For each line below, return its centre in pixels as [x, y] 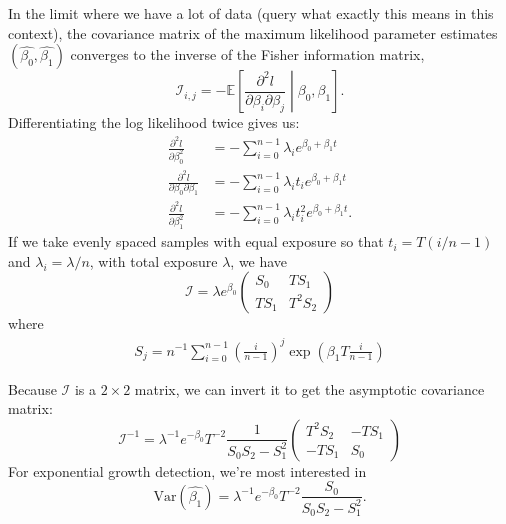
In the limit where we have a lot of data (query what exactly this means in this [251, 13]
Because [32, 388]
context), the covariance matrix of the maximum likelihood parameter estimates [253, 32]
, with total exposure [153, 260]
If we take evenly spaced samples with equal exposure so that [196, 241]
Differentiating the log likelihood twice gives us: [154, 122]
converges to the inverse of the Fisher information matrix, [247, 54]
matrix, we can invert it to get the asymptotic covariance [309, 388]
